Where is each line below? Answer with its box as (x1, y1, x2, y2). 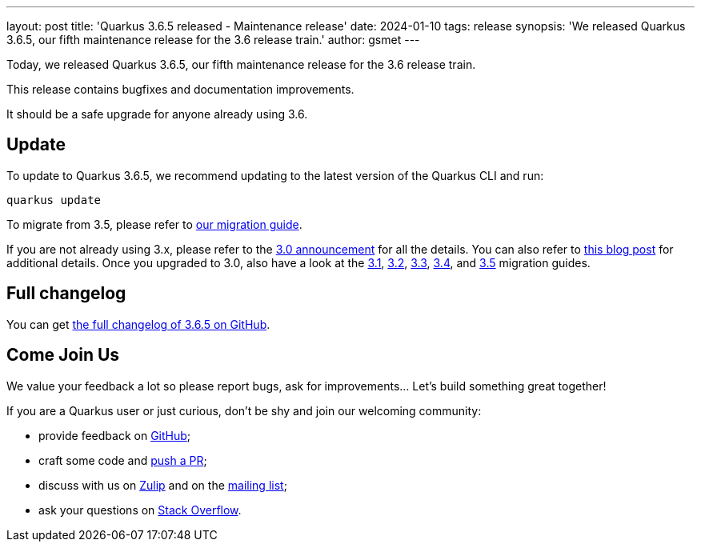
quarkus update (6, 193, 102, 206)
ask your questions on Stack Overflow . (38, 502, 242, 517)
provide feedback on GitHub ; (38, 428, 191, 442)
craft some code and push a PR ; (38, 453, 207, 467)
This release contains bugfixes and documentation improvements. (6, 82, 355, 96)
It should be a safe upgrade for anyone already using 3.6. (6, 107, 308, 121)
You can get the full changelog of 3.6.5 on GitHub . (6, 317, 270, 331)
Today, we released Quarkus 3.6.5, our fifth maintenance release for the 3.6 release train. (6, 58, 476, 71)
